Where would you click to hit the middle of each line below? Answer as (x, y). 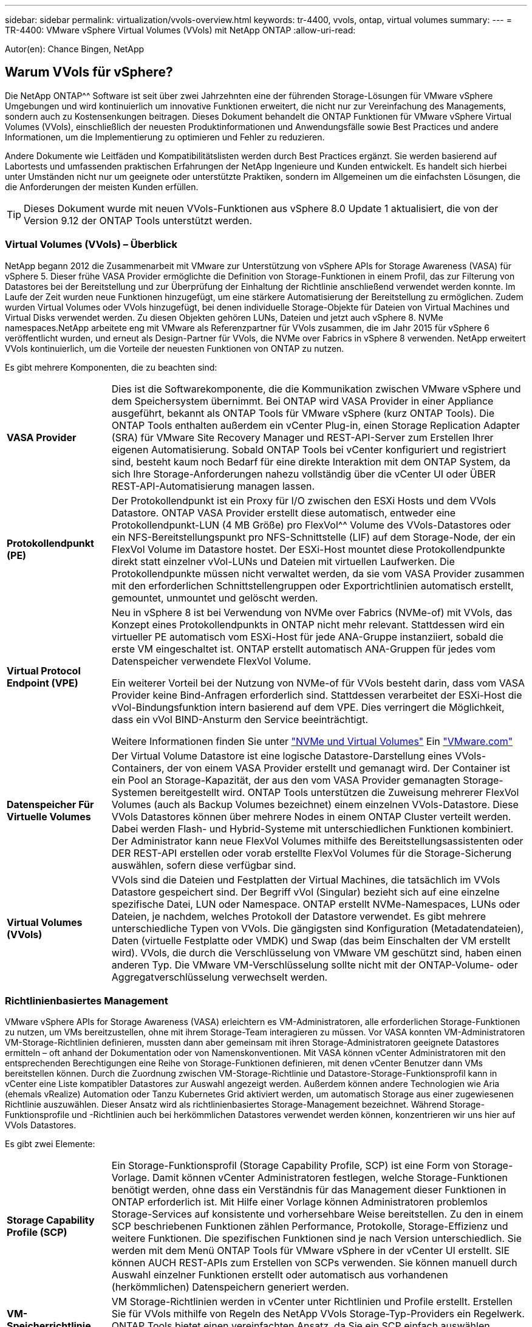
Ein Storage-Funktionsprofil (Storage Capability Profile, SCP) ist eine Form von (291, 1166)
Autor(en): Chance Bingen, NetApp (75, 49)
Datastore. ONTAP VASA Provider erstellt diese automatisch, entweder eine (284, 513)
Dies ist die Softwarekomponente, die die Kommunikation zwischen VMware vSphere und (316, 389)
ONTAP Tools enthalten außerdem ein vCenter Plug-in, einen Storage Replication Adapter (316, 425)
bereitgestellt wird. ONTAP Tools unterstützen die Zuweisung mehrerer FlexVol (339, 792)
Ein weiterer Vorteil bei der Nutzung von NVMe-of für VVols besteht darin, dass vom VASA (318, 683)
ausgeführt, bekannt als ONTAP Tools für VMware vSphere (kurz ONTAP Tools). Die (303, 413)
